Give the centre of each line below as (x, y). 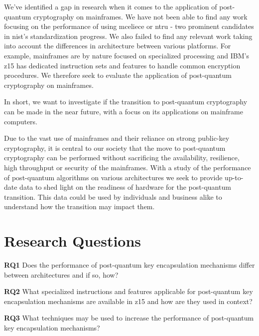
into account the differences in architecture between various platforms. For (118, 46)
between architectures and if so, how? (61, 274)
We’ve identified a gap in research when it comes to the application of (111, 6)
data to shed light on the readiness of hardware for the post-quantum (125, 187)
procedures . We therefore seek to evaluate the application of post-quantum (118, 75)
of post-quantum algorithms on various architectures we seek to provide (113, 177)
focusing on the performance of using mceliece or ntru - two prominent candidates (129, 26)
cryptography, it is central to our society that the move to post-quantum (115, 148)
